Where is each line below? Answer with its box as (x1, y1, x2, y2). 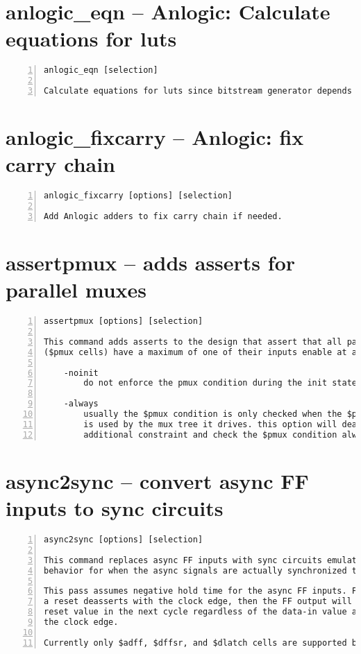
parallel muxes (6, 275, 147, 304)
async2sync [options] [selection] (44, 535, 203, 544)
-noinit (63, 368, 99, 378)
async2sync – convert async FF (6, 466, 309, 494)
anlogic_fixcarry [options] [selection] (44, 191, 233, 201)
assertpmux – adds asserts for (6, 248, 296, 277)
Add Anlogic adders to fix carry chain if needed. (44, 212, 283, 221)
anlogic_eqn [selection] (44, 65, 158, 76)
